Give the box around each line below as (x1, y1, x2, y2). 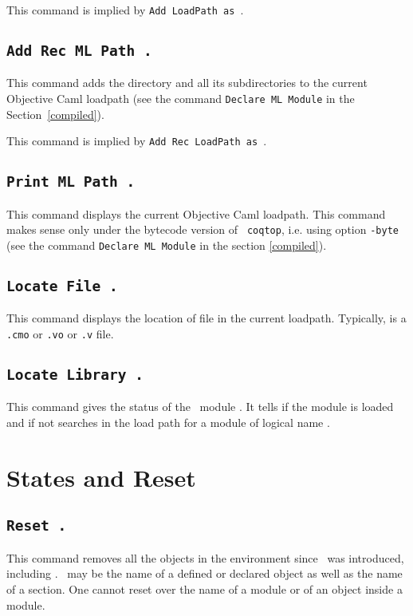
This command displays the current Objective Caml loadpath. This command (6, 205, 386, 222)
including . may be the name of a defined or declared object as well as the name (6, 565, 403, 582)
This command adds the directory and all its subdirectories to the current (6, 74, 368, 91)
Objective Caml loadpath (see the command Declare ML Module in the (6, 90, 355, 107)
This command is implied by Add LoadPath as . (6, 2, 244, 18)
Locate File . (6, 278, 118, 295)
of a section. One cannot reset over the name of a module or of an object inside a (6, 580, 403, 597)
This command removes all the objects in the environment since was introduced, (6, 549, 404, 566)
